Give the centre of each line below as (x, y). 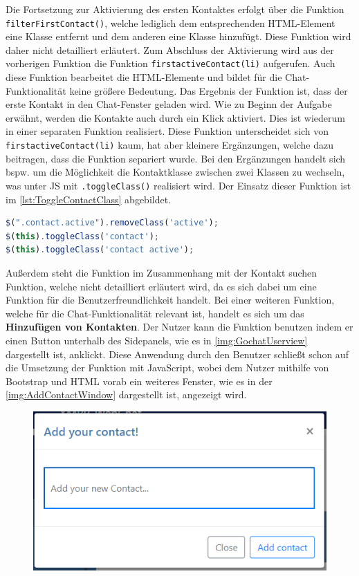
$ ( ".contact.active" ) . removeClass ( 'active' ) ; (112, 223)
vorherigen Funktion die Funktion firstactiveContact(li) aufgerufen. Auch (171, 63)
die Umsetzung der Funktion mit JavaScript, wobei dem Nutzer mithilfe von (167, 368)
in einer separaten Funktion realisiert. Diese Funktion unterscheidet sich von (167, 131)
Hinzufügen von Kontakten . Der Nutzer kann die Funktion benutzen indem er (179, 327)
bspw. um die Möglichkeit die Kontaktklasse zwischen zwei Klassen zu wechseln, (175, 172)
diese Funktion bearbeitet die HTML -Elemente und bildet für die (144, 77)
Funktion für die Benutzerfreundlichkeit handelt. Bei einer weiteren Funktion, (170, 300)
